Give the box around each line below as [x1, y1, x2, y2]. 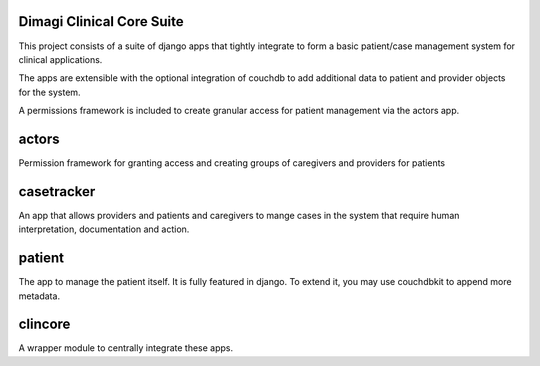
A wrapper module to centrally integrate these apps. [18, 342, 234, 354]
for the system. [18, 86, 81, 98]
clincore [18, 316, 71, 333]
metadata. [18, 290, 60, 302]
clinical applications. [18, 53, 103, 65]
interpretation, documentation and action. [18, 223, 190, 235]
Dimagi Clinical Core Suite [18, 13, 184, 30]
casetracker [18, 183, 96, 200]
